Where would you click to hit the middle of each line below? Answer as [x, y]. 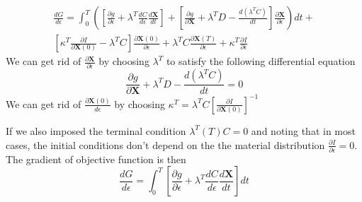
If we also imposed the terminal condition [96, 130]
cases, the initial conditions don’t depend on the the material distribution [165, 144]
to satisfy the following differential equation [261, 61]
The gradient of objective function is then [96, 159]
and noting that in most [303, 130]
